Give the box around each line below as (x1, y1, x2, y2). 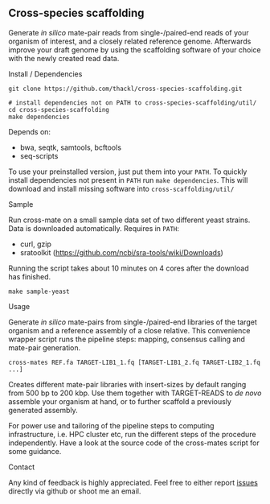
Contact (8, 462, 35, 472)
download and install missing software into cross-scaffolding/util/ (8, 184, 235, 193)
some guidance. (8, 446, 62, 456)
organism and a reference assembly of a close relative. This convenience (8, 325, 251, 335)
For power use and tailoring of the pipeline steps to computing (8, 420, 215, 430)
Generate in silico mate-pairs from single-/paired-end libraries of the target (8, 317, 257, 327)
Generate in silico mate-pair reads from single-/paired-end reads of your (8, 27, 249, 37)
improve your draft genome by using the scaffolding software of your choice (8, 44, 261, 55)
